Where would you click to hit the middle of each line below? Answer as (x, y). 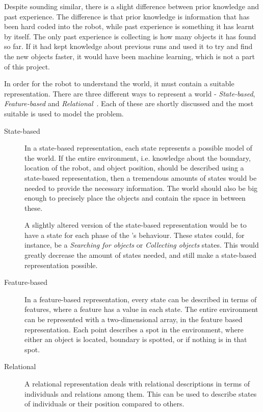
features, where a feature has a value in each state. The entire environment (141, 309)
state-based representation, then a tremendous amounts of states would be (141, 177)
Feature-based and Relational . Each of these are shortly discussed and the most (129, 103)
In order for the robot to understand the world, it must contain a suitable (119, 83)
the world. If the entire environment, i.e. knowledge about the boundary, (138, 157)
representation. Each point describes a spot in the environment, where (134, 329)
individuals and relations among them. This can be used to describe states (141, 393)
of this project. (27, 66)
